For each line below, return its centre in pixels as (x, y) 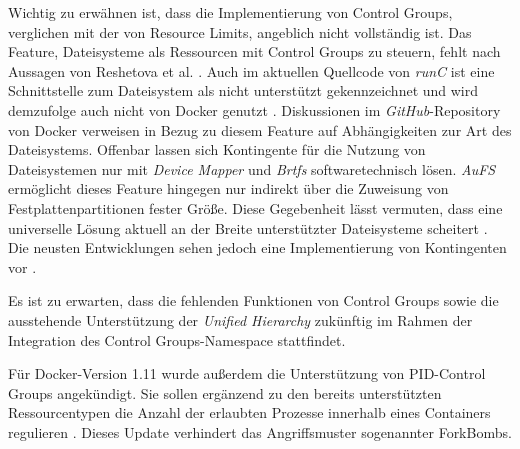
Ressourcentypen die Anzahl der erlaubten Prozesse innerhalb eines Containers (249, 412)
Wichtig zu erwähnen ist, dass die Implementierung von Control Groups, (230, 12)
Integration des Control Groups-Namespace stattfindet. (177, 339)
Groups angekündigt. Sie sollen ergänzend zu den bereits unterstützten (225, 392)
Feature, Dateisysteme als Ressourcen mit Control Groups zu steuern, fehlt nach (254, 51)
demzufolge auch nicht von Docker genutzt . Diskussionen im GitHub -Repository (254, 109)
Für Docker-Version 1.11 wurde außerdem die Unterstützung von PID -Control (247, 373)
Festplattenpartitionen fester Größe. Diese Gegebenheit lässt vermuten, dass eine (255, 207)
